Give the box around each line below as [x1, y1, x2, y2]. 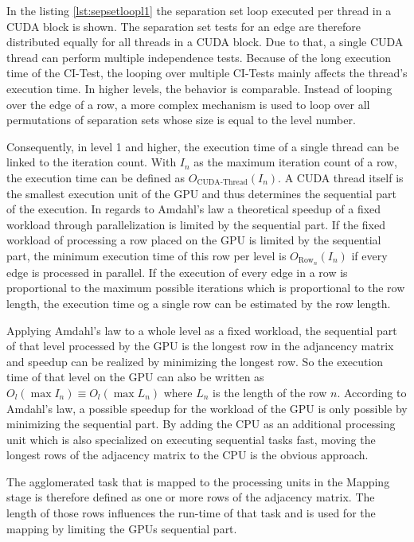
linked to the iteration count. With [6, 154, 177, 170]
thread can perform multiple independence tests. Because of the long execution [6, 49, 392, 65]
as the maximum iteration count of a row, [193, 154, 397, 170]
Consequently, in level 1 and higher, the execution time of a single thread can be [6, 138, 399, 154]
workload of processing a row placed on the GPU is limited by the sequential [6, 232, 381, 248]
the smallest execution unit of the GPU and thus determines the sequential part [6, 185, 396, 201]
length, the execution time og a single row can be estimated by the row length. [6, 294, 391, 311]
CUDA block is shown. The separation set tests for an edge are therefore [6, 18, 361, 34]
